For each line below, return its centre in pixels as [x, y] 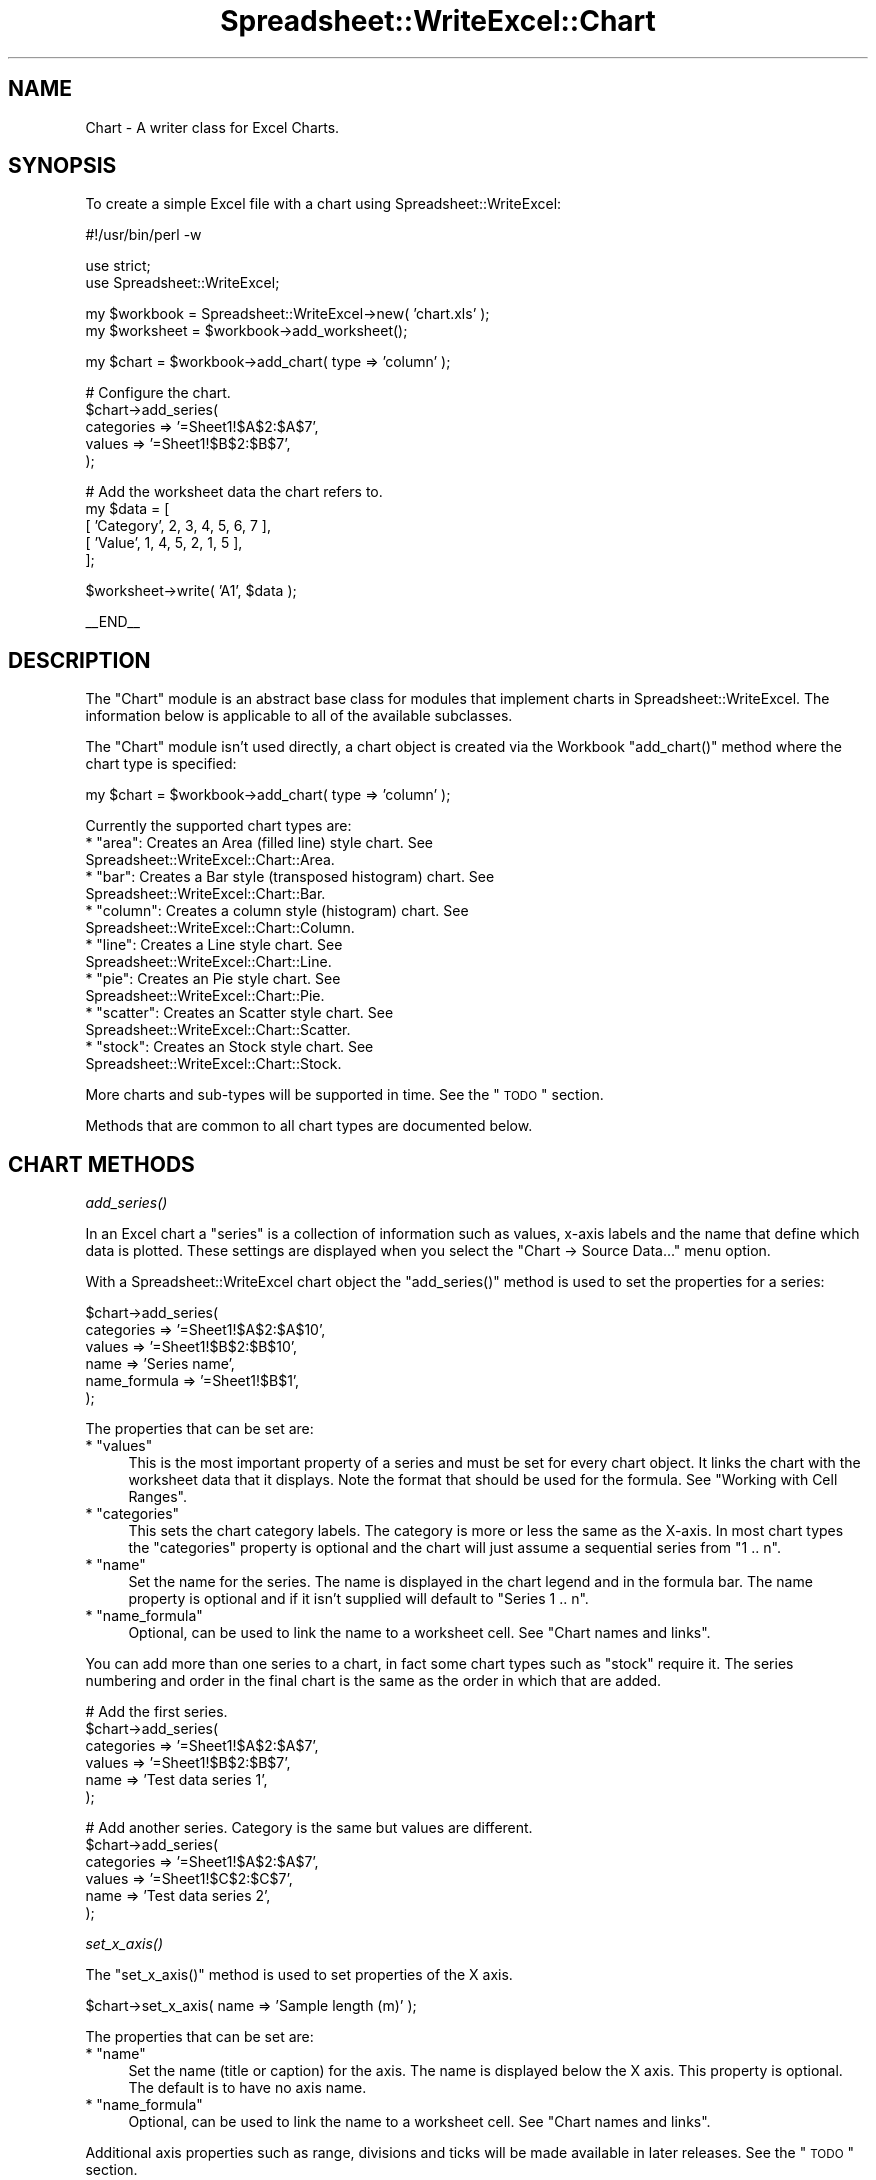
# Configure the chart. [158, 393]
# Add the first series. [156, 1712]
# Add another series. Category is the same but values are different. [309, 1828]
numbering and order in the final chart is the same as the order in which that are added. [373, 1681]
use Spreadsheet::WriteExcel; [182, 283]
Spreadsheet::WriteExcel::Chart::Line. [208, 962]
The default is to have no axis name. [247, 2088]
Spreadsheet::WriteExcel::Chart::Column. [220, 928]
